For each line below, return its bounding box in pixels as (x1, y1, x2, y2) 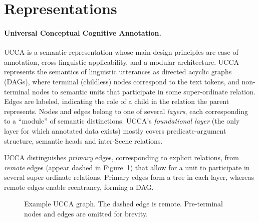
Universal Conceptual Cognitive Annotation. (4, 27, 161, 38)
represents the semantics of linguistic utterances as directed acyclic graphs (4, 66, 232, 77)
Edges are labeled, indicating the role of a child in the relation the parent (4, 96, 229, 106)
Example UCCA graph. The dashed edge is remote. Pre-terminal (24, 198, 223, 209)
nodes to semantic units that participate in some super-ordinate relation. (32, 86, 255, 96)
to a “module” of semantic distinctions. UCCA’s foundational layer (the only (4, 116, 240, 126)
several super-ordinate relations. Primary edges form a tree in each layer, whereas (4, 172, 254, 182)
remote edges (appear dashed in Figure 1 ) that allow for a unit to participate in (4, 162, 250, 172)
